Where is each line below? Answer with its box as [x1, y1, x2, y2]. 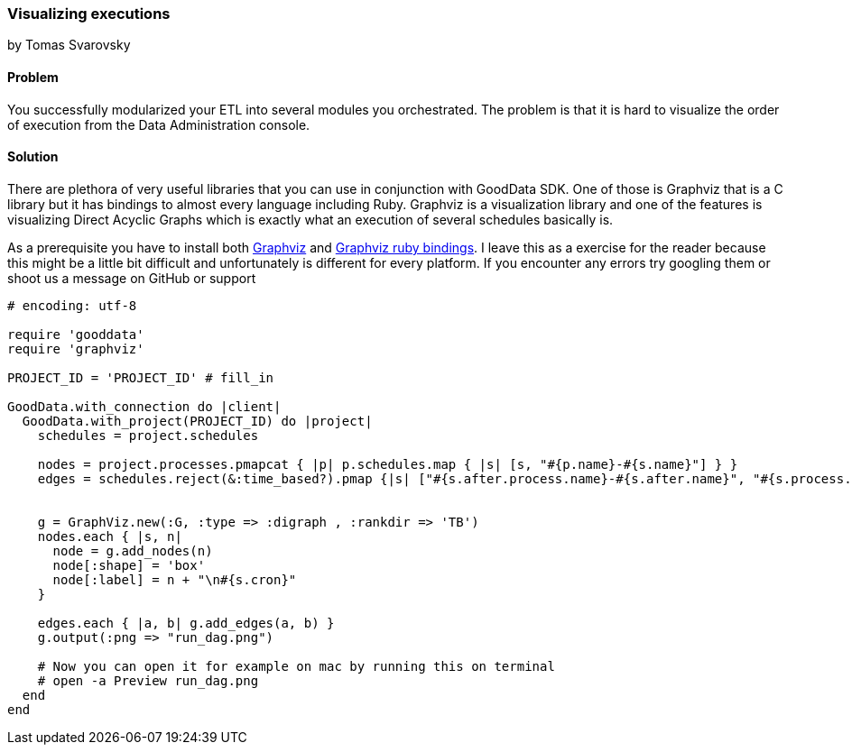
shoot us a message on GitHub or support [7, 270, 256, 286]
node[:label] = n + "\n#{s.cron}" [52, 572, 297, 587]
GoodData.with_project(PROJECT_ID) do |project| [22, 413, 373, 428]
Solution [7, 149, 59, 165]
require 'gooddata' [7, 326, 144, 342]
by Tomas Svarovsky [7, 37, 131, 53]
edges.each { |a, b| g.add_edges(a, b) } [37, 615, 335, 630]
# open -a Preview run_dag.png [37, 673, 259, 688]
